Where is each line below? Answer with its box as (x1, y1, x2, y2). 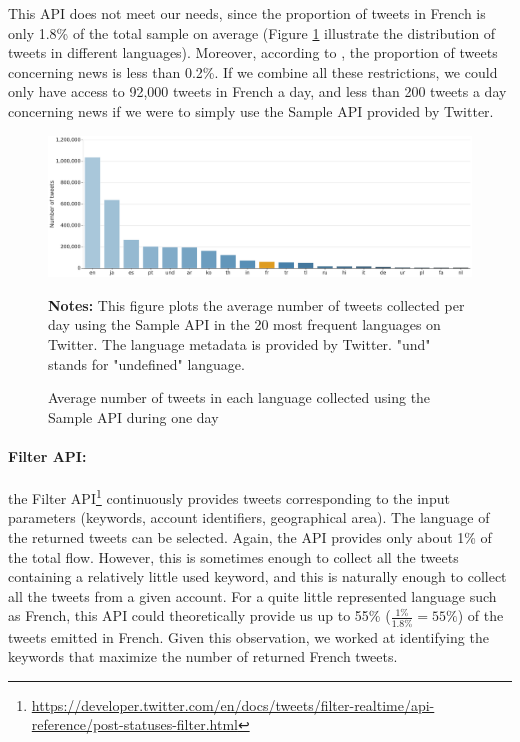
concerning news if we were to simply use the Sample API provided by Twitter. (8, 100, 494, 121)
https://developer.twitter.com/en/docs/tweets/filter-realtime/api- (31, 694, 435, 715)
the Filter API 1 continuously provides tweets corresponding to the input (8, 485, 450, 508)
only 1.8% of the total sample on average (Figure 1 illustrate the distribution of (8, 22, 496, 43)
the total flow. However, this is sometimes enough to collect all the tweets (8, 546, 459, 567)
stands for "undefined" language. (48, 353, 245, 374)
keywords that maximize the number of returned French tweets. (8, 646, 398, 667)
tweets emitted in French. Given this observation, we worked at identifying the (8, 626, 489, 647)
